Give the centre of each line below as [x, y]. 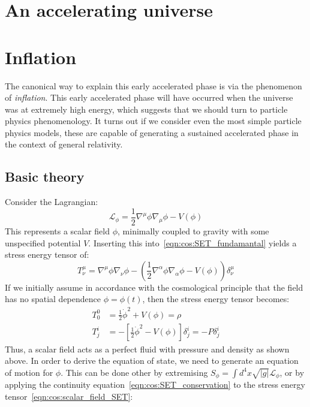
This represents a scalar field [58, 230]
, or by [292, 372]
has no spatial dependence [53, 299]
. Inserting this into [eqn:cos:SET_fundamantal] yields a [192, 242]
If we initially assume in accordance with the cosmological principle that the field [154, 287]
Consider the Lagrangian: [52, 202]
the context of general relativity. [64, 144]
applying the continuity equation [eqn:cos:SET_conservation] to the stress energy [155, 385]
